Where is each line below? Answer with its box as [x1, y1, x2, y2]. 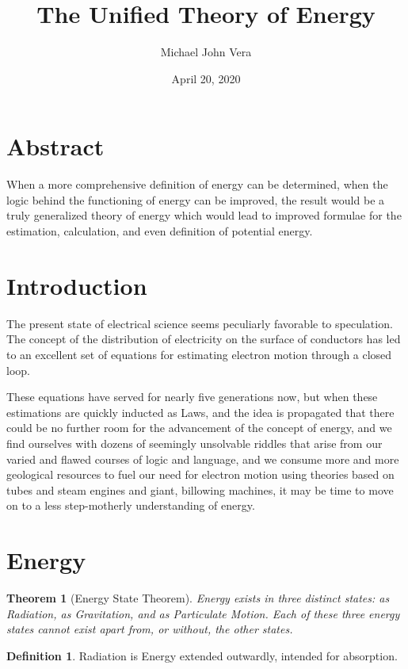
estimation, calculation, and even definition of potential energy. [6, 223, 313, 239]
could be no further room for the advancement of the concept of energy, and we [6, 419, 392, 436]
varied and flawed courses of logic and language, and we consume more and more [6, 450, 399, 467]
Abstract [6, 130, 105, 162]
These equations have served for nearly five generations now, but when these [6, 388, 378, 405]
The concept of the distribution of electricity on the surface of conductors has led [6, 331, 401, 347]
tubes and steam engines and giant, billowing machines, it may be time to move [6, 481, 394, 498]
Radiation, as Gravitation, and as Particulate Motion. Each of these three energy [6, 605, 400, 621]
